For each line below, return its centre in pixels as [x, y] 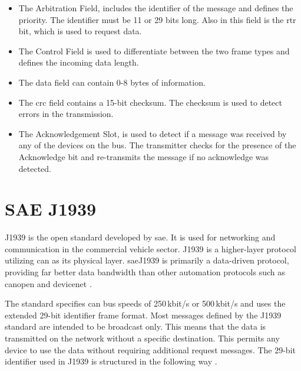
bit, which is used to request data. [80, 31]
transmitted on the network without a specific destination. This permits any [142, 338]
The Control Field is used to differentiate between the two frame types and [154, 51]
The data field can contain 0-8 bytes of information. [112, 82]
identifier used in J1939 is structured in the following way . [111, 361]
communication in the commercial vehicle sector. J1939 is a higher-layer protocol [150, 248]
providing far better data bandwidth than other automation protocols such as [145, 272]
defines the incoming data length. [79, 62]
